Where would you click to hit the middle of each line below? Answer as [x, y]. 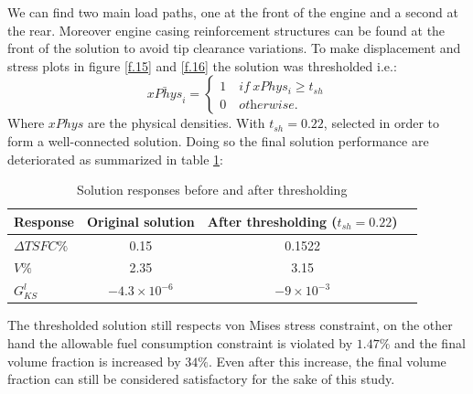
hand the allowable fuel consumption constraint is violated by [180, 342]
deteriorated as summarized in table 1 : [115, 159]
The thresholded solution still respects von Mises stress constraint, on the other [230, 325]
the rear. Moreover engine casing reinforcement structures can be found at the [226, 30]
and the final [430, 342]
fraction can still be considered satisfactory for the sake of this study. [201, 379]
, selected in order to [381, 123]
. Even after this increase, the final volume [327, 361]
